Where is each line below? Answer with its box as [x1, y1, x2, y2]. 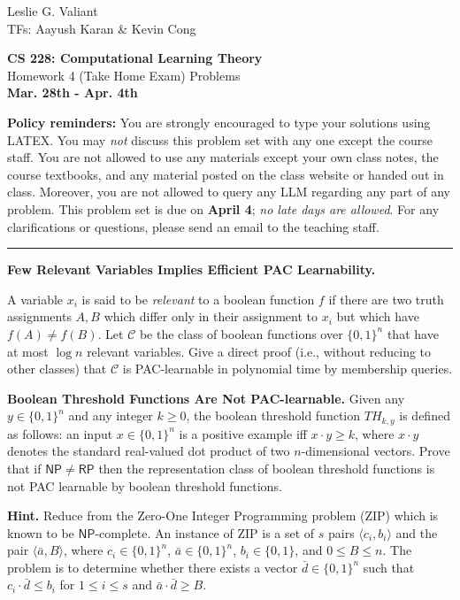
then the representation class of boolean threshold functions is [98, 458, 435, 477]
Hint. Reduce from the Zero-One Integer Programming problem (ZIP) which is [7, 506, 439, 525]
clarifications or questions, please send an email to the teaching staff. [7, 217, 379, 235]
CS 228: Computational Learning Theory [7, 49, 263, 67]
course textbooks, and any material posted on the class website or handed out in [7, 165, 444, 183]
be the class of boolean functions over [139, 324, 343, 342]
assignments [7, 307, 72, 326]
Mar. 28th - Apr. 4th [7, 83, 138, 102]
